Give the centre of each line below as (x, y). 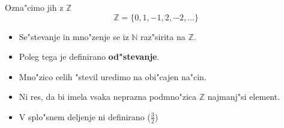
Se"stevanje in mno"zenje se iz (74, 36)
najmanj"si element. (244, 97)
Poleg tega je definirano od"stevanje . (89, 57)
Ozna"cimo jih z (34, 7)
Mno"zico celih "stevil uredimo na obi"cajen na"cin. (113, 76)
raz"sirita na (163, 36)
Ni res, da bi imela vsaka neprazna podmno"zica (107, 97)
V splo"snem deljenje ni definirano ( (85, 116)
